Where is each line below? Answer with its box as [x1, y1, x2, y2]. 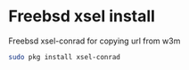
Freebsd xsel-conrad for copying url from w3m [8, 35, 181, 46]
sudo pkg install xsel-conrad [8, 52, 121, 61]
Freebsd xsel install [8, 6, 155, 27]
